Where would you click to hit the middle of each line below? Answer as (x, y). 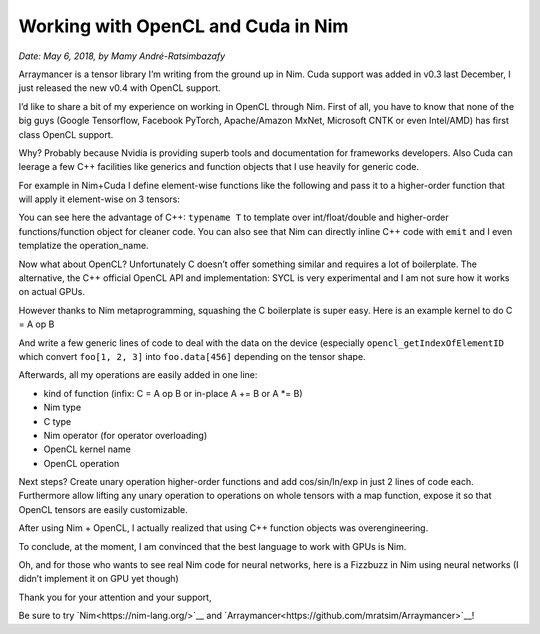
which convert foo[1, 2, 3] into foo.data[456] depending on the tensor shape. (192, 356)
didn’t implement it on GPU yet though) (98, 579)
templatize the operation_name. (83, 246)
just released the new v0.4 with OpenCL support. (120, 88)
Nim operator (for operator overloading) (125, 435)
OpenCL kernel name (87, 449)
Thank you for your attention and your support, (115, 597)
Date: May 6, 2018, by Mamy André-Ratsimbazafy (122, 56)
